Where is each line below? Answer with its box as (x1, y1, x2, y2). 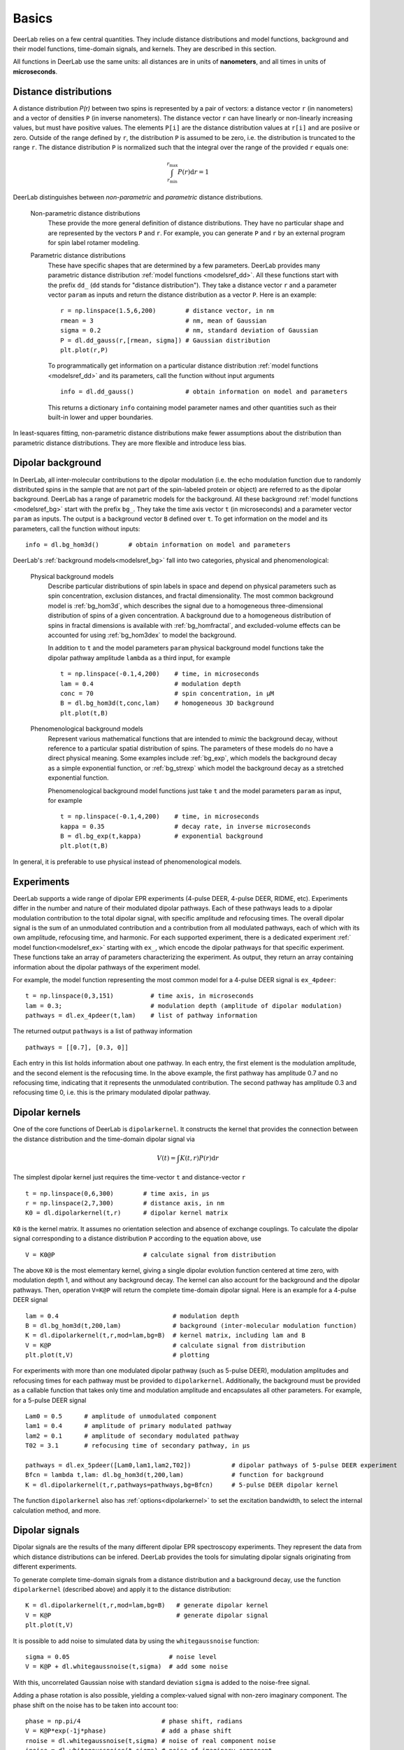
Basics (13, 10, 53, 26)
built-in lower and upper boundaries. (48, 413, 154, 421)
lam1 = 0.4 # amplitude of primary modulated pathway (25, 1422, 232, 1430)
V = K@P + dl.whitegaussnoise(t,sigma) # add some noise (25, 1662, 229, 1671)
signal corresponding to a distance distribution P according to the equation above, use (13, 1234, 261, 1242)
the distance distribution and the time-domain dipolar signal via (13, 1135, 195, 1143)
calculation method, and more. (13, 1506, 101, 1515)
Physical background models (30, 572, 115, 580)
